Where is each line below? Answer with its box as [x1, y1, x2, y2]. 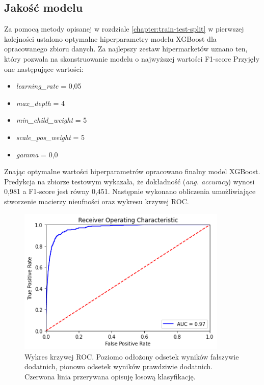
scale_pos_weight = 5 [16, 131, 85, 142]
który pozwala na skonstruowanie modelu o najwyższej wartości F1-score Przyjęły [4, 53, 260, 64]
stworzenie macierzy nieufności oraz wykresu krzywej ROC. [4, 196, 189, 206]
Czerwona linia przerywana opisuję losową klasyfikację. [24, 371, 196, 381]
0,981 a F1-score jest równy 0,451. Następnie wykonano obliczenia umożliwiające [4, 186, 256, 197]
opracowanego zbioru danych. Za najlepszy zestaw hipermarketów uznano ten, [4, 43, 248, 54]
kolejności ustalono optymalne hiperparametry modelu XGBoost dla [4, 33, 217, 44]
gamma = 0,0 [16, 149, 58, 159]
